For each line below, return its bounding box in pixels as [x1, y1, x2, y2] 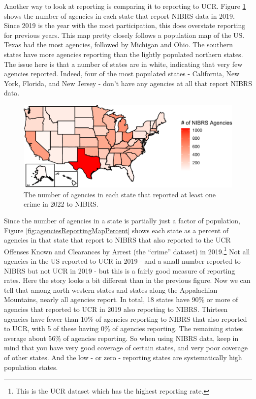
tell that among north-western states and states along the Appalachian [4, 284, 218, 295]
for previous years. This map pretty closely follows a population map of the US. [4, 30, 245, 40]
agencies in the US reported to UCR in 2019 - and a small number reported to [4, 256, 241, 266]
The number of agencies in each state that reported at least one [24, 189, 216, 199]
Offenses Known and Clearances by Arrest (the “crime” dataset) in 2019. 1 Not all [4, 245, 250, 256]
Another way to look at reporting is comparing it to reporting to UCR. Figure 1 [4, 1, 246, 11]
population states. [4, 362, 58, 372]
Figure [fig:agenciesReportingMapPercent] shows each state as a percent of [4, 225, 229, 235]
